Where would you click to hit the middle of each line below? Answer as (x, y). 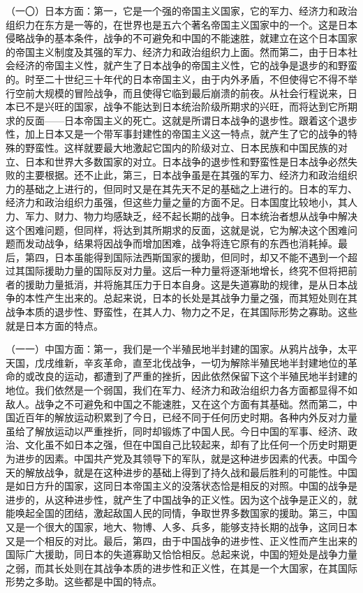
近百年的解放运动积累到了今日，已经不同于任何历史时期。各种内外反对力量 (186, 417)
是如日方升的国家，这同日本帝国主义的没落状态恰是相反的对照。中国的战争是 (181, 486)
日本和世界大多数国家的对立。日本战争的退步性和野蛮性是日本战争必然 (186, 161)
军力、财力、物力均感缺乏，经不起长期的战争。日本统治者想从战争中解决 (191, 215)
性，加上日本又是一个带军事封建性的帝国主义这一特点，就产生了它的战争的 (177, 134)
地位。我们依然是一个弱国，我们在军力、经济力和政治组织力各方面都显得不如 (181, 390)
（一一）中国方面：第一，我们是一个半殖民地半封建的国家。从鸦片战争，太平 (181, 349)
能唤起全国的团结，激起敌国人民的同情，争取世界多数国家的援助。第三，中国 (181, 513)
